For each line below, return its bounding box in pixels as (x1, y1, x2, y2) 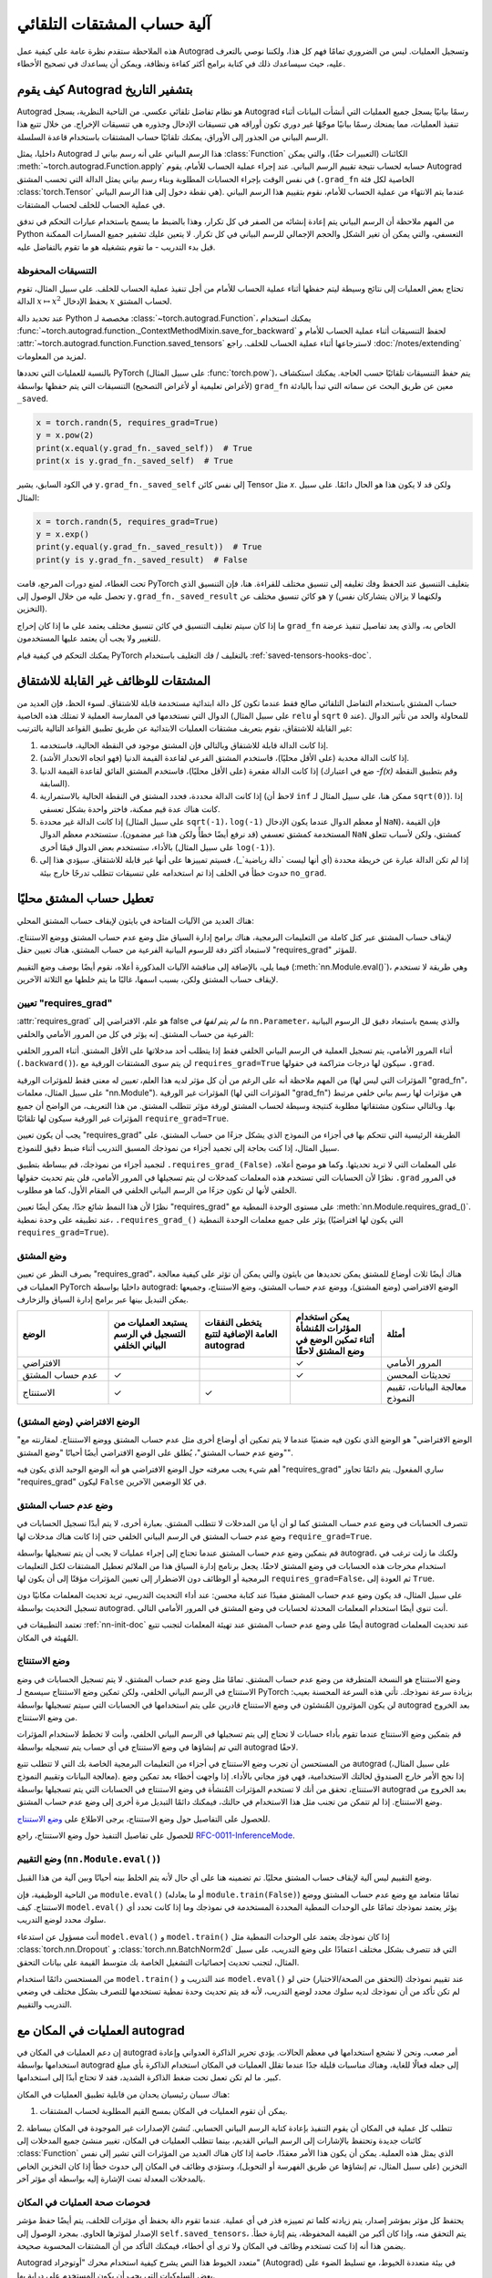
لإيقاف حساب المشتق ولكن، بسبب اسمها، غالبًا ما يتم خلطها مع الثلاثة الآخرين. (16, 974, 279, 985)
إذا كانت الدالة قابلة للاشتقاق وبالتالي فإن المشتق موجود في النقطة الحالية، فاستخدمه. (39, 739, 329, 751)
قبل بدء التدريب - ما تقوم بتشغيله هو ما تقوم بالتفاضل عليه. (16, 241, 216, 252)
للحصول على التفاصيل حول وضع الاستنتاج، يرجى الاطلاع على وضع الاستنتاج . (16, 1813, 271, 1824)
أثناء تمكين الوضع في (295, 1333, 374, 1346)
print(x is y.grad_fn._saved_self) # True (36, 456, 234, 467)
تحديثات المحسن (385, 1369, 451, 1381)
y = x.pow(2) (36, 430, 95, 441)
